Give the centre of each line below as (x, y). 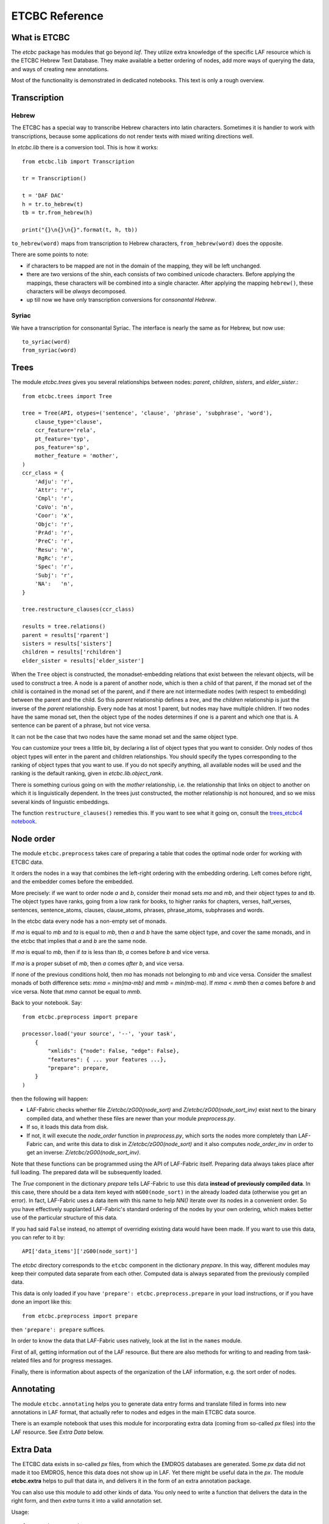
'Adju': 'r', (54, 481)
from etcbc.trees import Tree (67, 396)
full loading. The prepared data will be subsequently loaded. (87, 1172)
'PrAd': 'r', (54, 532)
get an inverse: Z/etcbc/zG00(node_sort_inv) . (84, 1153)
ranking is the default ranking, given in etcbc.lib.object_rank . (87, 774)
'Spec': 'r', (54, 567)
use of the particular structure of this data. (65, 1218)
